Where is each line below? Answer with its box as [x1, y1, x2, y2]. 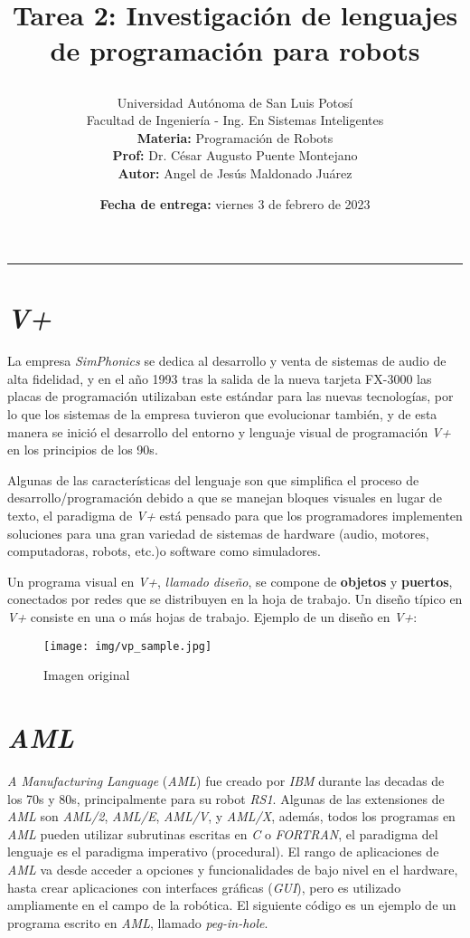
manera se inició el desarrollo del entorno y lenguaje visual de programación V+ [7, 422, 451, 441]
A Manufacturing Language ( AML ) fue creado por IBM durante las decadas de [7, 770, 445, 790]
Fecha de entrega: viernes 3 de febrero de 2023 [99, 194, 371, 213]
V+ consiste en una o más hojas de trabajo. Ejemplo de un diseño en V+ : [7, 607, 418, 626]
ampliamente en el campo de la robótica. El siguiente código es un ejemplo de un [7, 895, 456, 914]
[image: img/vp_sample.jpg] [43, 639, 212, 653]
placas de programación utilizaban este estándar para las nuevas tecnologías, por [7, 387, 454, 406]
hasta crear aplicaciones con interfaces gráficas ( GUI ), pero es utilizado [7, 877, 401, 896]
